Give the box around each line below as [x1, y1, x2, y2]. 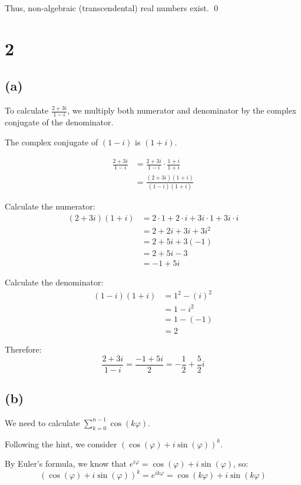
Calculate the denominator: [5, 276, 104, 288]
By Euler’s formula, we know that [5, 457, 127, 470]
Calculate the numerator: [5, 200, 95, 212]
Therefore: [5, 343, 42, 355]
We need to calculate [5, 416, 80, 428]
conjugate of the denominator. [5, 116, 114, 128]
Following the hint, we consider [5, 437, 117, 450]
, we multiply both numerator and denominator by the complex [67, 104, 297, 117]
